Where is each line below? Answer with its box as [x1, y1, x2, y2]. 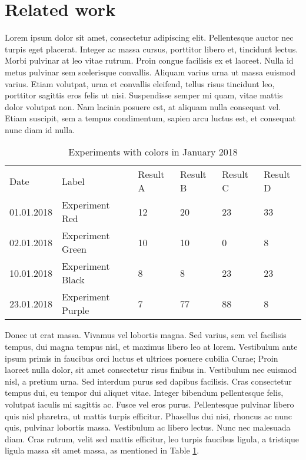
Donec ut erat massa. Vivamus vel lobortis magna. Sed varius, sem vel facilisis [5, 329, 287, 341]
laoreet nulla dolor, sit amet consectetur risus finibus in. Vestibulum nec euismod [5, 363, 297, 376]
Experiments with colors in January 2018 [68, 145, 238, 159]
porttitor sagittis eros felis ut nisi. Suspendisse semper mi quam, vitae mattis [5, 89, 283, 101]
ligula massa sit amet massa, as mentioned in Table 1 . [5, 444, 199, 456]
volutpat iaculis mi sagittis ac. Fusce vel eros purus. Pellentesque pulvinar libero [5, 398, 294, 411]
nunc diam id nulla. [5, 123, 75, 135]
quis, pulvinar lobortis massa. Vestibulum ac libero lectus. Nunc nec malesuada [5, 421, 291, 433]
